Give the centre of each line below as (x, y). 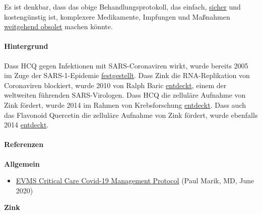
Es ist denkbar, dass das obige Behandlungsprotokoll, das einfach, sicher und (122, 7)
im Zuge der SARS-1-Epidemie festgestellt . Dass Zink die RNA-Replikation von (127, 75)
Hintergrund (26, 46)
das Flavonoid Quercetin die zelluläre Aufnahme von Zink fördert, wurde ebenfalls (131, 115)
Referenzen (24, 144)
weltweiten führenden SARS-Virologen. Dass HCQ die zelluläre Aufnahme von (125, 95)
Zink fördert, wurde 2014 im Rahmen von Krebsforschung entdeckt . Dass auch (125, 104)
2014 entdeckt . (26, 125)
